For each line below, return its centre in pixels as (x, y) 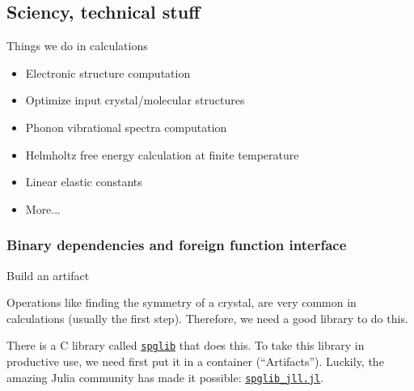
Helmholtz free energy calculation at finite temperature (162, 154)
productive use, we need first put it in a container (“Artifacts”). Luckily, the (195, 361)
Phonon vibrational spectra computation (126, 127)
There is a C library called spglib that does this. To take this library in (186, 345)
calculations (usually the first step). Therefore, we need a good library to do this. (207, 318)
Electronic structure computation (108, 72)
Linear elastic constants (84, 182)
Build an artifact (48, 275)
